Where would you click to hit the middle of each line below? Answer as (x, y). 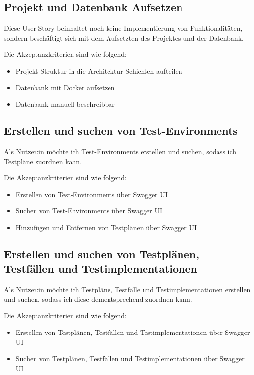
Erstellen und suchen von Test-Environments (121, 131)
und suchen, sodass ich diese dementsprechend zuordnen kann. (98, 299)
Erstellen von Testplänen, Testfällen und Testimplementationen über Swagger (133, 332)
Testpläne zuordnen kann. (43, 161)
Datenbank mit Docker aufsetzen (65, 87)
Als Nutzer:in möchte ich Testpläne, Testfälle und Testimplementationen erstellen (127, 289)
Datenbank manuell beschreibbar (65, 104)
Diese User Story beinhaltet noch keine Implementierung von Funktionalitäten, (123, 28)
